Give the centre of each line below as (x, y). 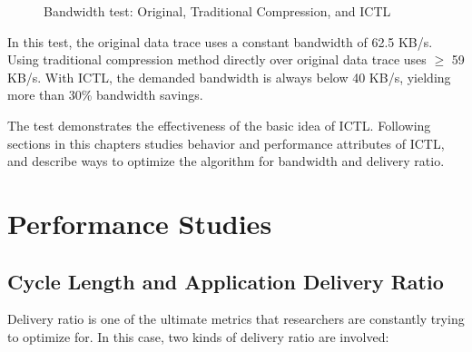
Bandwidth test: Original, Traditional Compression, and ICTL (217, 11)
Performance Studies (140, 223)
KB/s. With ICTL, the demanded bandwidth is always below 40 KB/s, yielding (229, 77)
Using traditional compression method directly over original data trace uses (217, 59)
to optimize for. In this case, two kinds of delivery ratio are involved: (198, 336)
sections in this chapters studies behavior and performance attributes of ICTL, (226, 143)
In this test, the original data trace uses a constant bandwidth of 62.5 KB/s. (220, 41)
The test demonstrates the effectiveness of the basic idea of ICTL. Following (219, 125)
